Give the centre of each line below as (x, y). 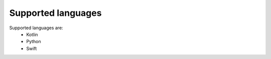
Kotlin (32, 34)
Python (34, 42)
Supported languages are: (36, 28)
